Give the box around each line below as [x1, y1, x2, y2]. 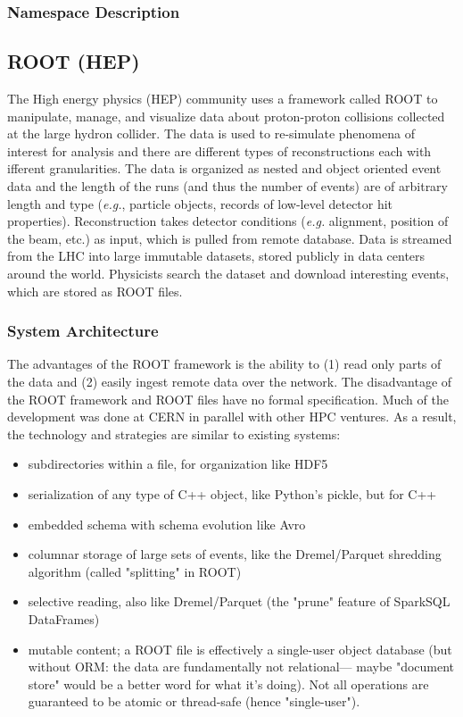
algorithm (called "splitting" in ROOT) [28, 562, 242, 580]
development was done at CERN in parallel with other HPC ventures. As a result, [7, 407, 457, 426]
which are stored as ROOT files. [7, 281, 183, 300]
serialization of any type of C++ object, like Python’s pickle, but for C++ [28, 484, 437, 503]
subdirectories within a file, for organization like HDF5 [28, 454, 328, 473]
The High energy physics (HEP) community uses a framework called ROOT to [7, 89, 438, 108]
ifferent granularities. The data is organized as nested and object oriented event [7, 159, 442, 178]
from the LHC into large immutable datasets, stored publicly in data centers [7, 246, 426, 265]
